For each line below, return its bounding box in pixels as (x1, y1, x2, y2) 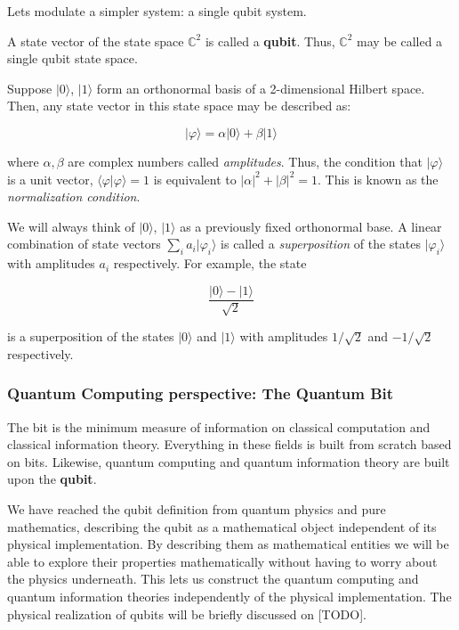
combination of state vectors (7, 234, 161, 253)
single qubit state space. (7, 49, 138, 68)
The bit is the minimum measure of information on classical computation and (7, 417, 431, 436)
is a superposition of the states (7, 327, 174, 346)
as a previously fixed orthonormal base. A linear (180, 217, 442, 235)
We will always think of (7, 217, 135, 235)
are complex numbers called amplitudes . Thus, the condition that (68, 151, 423, 170)
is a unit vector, (7, 169, 93, 188)
